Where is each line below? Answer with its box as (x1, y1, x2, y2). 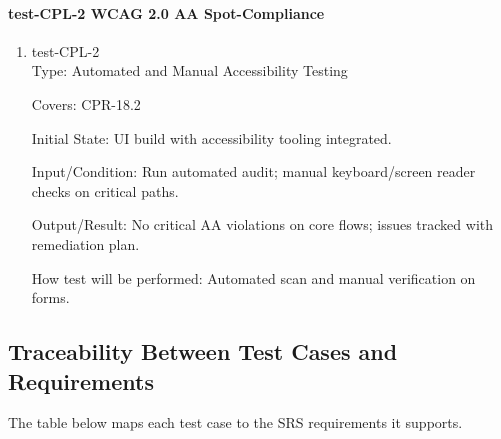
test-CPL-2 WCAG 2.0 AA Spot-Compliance (8, 2, 325, 23)
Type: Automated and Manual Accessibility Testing (31, 60, 348, 81)
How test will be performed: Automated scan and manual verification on (31, 267, 476, 288)
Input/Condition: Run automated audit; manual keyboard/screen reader (31, 161, 476, 182)
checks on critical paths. (31, 180, 179, 201)
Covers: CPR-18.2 (31, 93, 141, 114)
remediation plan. (31, 233, 140, 254)
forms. (31, 287, 70, 308)
